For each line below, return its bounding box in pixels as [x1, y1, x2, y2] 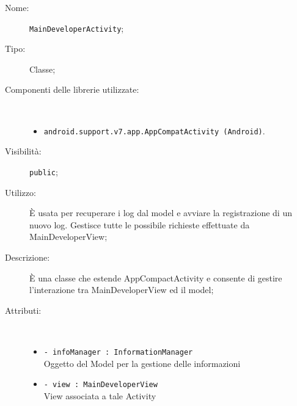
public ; [29, 165, 58, 178]
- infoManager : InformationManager [43, 347, 193, 357]
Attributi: [5, 303, 42, 316]
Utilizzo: [5, 186, 36, 198]
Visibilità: [5, 145, 42, 158]
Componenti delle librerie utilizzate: [5, 83, 139, 96]
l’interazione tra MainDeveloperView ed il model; [29, 283, 214, 296]
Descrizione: [5, 250, 50, 263]
